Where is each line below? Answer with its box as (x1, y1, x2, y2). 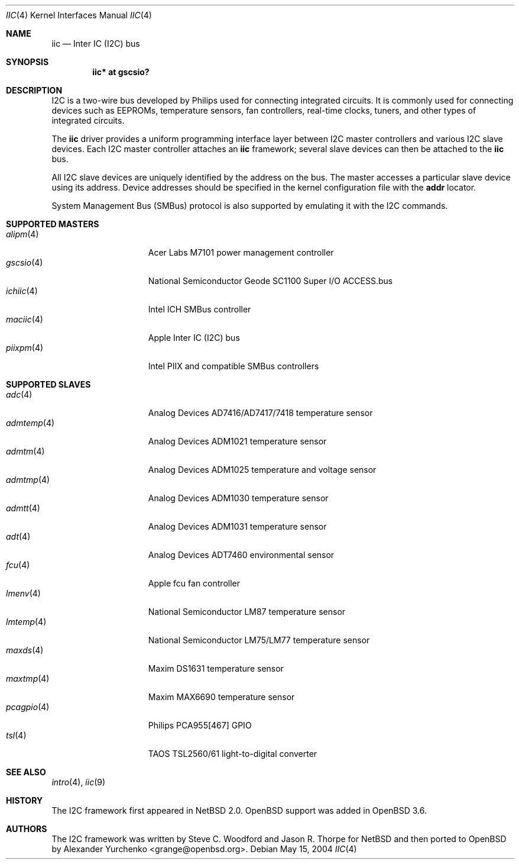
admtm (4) (6, 446, 45, 456)
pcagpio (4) (6, 702, 50, 712)
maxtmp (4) (6, 673, 50, 684)
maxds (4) (6, 645, 44, 655)
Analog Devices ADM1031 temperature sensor (148, 521, 327, 531)
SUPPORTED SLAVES (6, 379, 91, 389)
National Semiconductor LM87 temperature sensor (148, 607, 346, 617)
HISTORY (6, 795, 43, 805)
